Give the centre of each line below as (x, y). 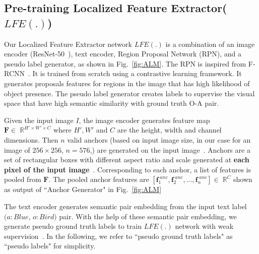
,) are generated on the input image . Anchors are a (170, 149)
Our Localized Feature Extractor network (68, 44)
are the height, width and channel (169, 130)
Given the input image (39, 120)
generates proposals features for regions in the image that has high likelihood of (127, 83)
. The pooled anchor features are (99, 179)
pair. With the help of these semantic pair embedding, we (148, 216)
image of (17, 149)
